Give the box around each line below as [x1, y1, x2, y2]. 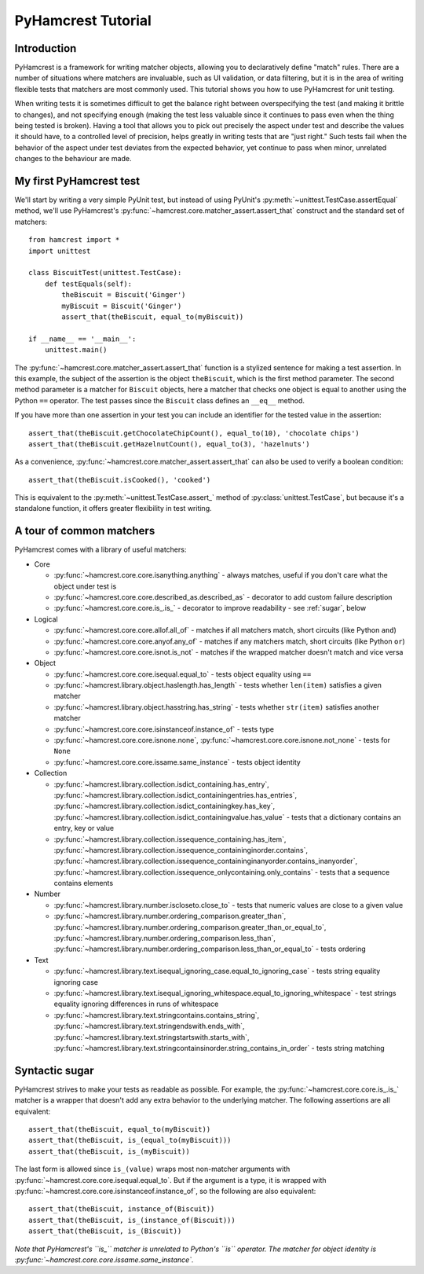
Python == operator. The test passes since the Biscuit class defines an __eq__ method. [14, 395, 305, 405]
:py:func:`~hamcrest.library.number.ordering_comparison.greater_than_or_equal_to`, [53, 922, 327, 931]
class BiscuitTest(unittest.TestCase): [28, 268, 182, 277]
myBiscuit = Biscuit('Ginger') [61, 301, 182, 310]
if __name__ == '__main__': [28, 334, 137, 343]
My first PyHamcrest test [14, 174, 141, 188]
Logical [34, 614, 58, 624]
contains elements [53, 879, 114, 888]
